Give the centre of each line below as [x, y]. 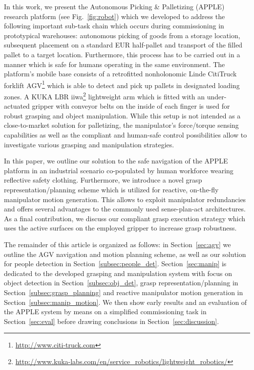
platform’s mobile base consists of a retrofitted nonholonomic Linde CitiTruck [120, 74]
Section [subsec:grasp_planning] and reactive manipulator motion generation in [124, 292]
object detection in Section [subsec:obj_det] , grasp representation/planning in [121, 283]
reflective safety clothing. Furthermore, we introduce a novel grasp [103, 180]
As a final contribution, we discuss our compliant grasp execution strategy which [125, 218]
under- [217, 96]
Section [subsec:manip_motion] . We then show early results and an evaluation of [126, 302]
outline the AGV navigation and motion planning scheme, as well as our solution [125, 254]
